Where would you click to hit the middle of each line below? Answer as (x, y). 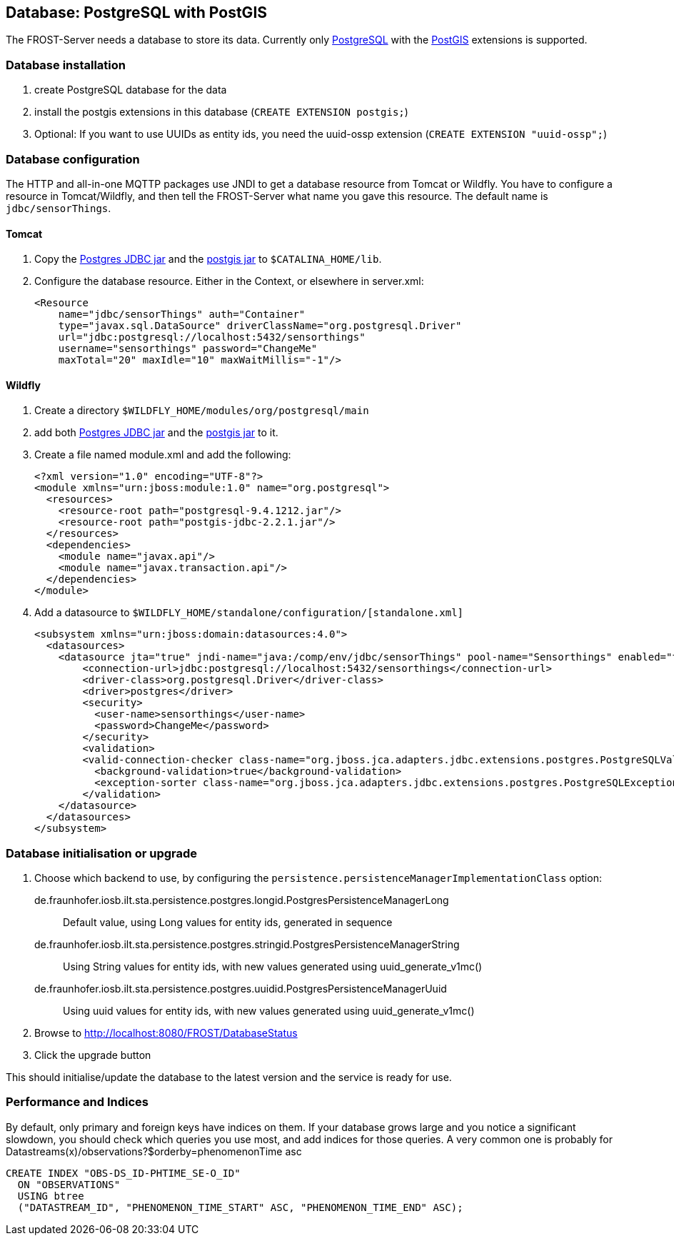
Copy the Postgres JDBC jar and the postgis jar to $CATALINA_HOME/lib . (208, 259)
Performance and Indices (77, 1102)
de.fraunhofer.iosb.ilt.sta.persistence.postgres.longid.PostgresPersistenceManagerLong (242, 900)
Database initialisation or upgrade (102, 853)
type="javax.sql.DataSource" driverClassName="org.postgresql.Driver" (260, 326)
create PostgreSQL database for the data (131, 90)
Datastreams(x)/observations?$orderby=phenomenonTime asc (154, 1151)
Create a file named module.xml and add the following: (163, 455)
